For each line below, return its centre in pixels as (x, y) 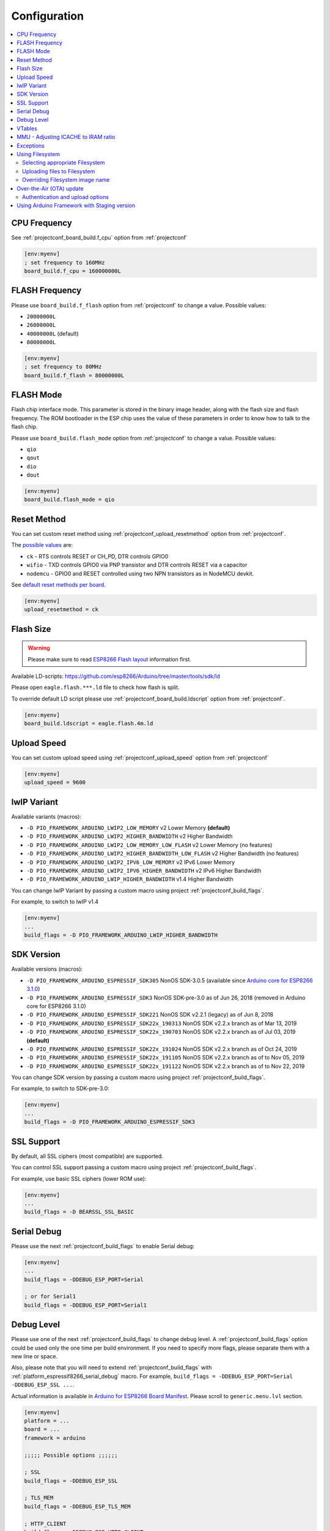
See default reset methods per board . (59, 584)
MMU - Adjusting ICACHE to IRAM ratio (66, 137)
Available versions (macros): (47, 969)
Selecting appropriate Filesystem (64, 163)
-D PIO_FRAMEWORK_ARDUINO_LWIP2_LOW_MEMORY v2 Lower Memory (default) (128, 828)
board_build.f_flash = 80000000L (74, 375)
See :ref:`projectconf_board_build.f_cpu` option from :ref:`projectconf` (99, 238)
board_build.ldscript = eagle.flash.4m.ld (89, 724)
